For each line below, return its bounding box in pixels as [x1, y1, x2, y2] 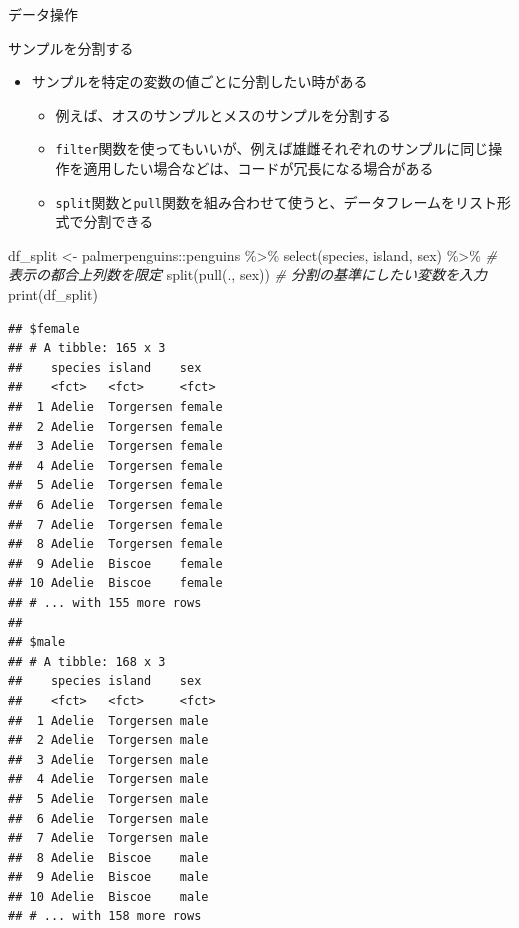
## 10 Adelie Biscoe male [8, 889, 209, 904]
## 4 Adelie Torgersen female [8, 458, 223, 473]
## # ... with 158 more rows [8, 909, 202, 924]
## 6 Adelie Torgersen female [8, 498, 223, 512]
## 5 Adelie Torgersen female [8, 478, 223, 493]
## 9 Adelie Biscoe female [8, 556, 223, 571]
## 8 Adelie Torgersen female [8, 537, 223, 552]
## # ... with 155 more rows [8, 595, 202, 610]
